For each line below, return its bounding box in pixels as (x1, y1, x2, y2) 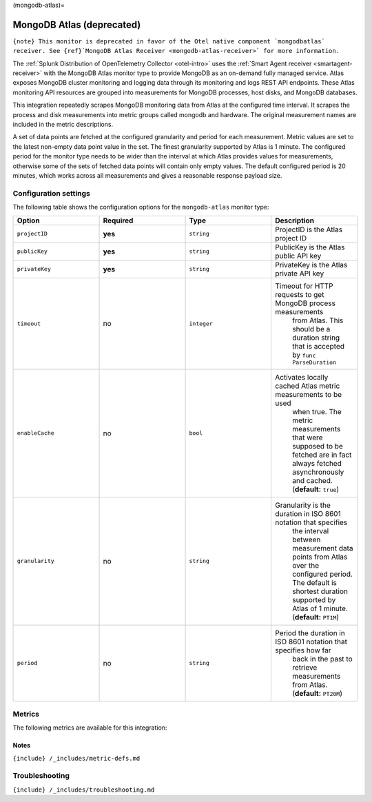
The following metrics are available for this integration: (12, 723, 167, 732)
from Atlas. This (291, 316, 344, 325)
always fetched (291, 458, 342, 468)
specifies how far (274, 645, 331, 655)
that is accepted (291, 341, 344, 351)
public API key (274, 251, 322, 260)
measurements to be (274, 389, 342, 399)
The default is (291, 577, 338, 587)
